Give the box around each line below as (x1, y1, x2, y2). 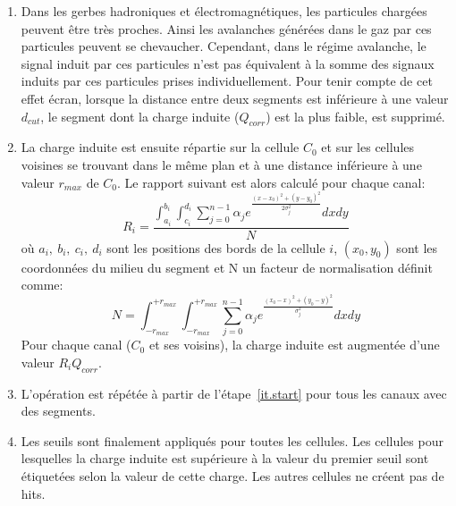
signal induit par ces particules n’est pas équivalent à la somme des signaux (21, 54, 435, 72)
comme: (21, 275, 63, 294)
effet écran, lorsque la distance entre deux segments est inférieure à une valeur (21, 89, 449, 107)
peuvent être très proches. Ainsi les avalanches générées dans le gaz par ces (21, 19, 432, 38)
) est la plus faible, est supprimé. (266, 106, 445, 125)
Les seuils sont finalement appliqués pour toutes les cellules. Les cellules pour (21, 431, 443, 450)
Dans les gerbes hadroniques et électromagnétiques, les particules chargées (21, 2, 427, 20)
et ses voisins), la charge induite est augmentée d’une (148, 335, 440, 354)
